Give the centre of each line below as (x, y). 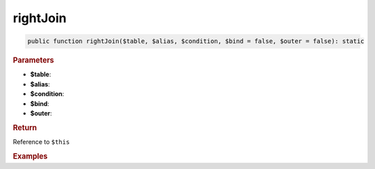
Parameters (34, 60)
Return (25, 127)
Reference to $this (41, 142)
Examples (30, 156)
